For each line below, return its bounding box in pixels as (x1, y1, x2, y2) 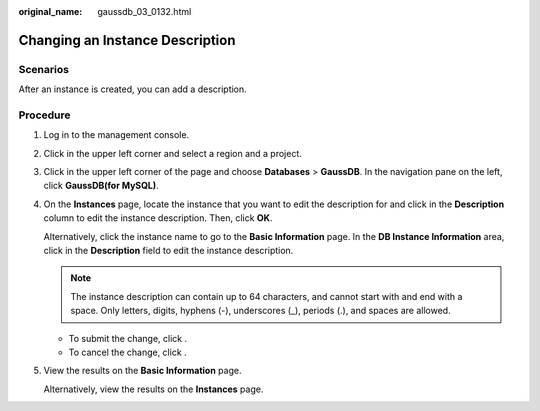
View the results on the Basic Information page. (43, 365, 242, 377)
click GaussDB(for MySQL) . (43, 180, 159, 192)
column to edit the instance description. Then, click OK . (43, 212, 273, 224)
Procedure (18, 108, 71, 122)
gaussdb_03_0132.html (97, 6, 192, 17)
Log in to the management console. (43, 129, 190, 141)
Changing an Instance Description (18, 31, 236, 49)
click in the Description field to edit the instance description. (43, 245, 294, 257)
